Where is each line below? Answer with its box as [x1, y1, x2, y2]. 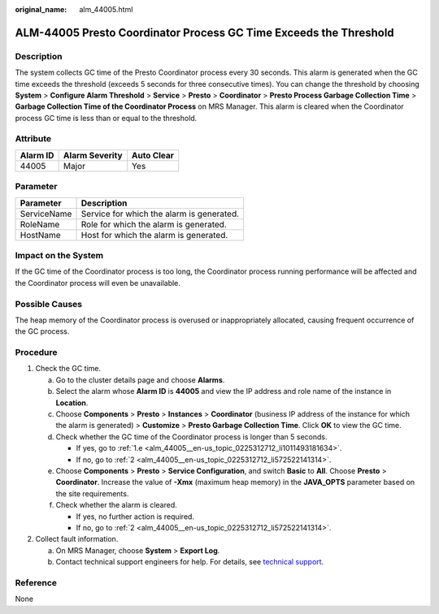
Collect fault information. [35, 534, 119, 544]
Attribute [15, 133, 52, 145]
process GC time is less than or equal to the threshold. [15, 113, 198, 123]
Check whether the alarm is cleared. [55, 500, 178, 510]
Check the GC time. [35, 364, 102, 374]
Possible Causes [15, 298, 83, 309]
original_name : [15, 5, 67, 14]
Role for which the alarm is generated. [80, 218, 227, 230]
